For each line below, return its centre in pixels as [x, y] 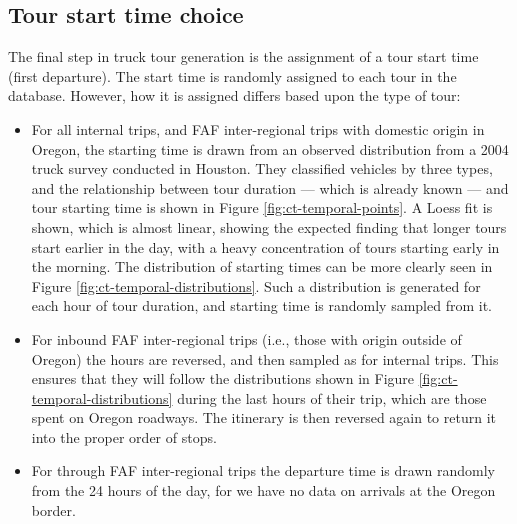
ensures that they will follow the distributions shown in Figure [223, 378]
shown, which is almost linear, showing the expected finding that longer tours [269, 226]
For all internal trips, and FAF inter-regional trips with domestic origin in [258, 128]
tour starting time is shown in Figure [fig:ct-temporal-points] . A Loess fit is [262, 207]
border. [53, 509]
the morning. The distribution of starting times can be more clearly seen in [262, 266]
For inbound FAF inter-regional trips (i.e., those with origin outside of [246, 338]
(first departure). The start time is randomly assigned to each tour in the [232, 75]
